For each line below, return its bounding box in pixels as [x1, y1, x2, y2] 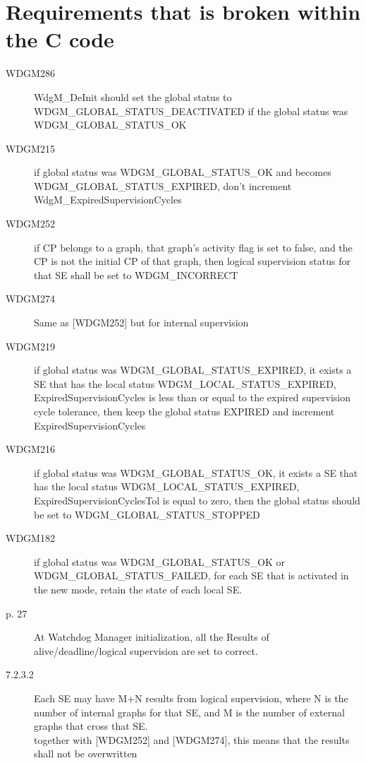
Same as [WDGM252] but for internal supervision [34, 315, 249, 330]
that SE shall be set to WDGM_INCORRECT [34, 267, 238, 282]
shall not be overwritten [34, 746, 138, 761]
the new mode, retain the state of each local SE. [34, 581, 243, 596]
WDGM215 [6, 141, 55, 155]
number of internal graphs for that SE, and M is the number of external [34, 704, 345, 719]
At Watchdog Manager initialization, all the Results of [34, 629, 269, 644]
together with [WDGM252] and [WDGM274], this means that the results [34, 732, 350, 747]
